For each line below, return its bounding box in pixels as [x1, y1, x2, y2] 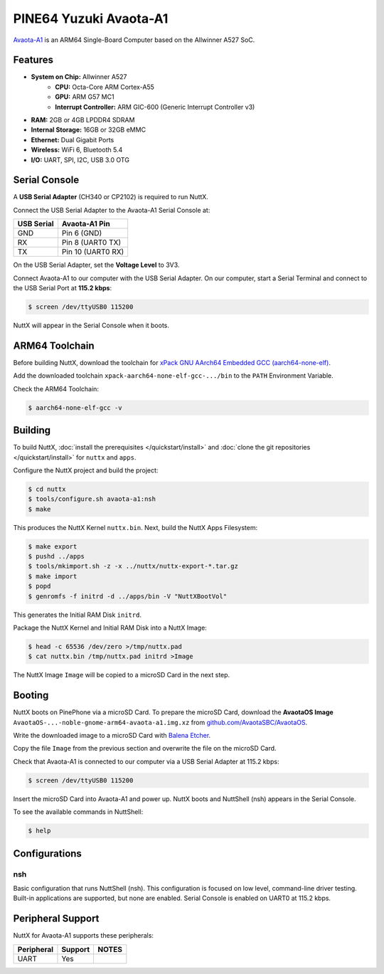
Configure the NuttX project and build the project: [13, 466, 159, 475]
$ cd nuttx [28, 485, 66, 493]
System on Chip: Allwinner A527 [31, 73, 127, 81]
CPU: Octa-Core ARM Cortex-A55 [55, 83, 154, 91]
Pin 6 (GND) [61, 228, 102, 238]
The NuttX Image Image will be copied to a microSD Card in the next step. [13, 671, 230, 679]
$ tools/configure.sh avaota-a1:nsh [28, 495, 156, 503]
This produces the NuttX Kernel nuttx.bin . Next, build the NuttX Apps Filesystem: [13, 523, 258, 531]
